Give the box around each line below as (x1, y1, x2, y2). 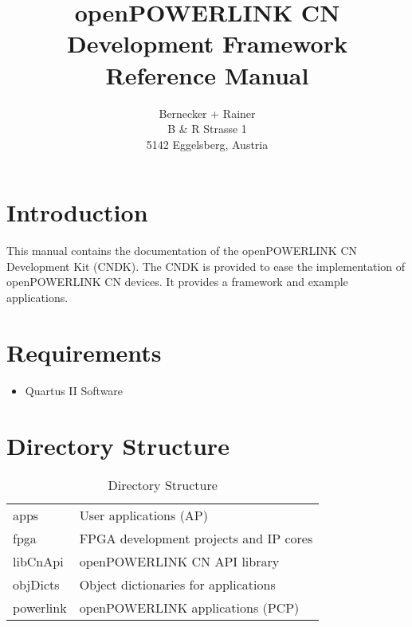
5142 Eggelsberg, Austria (146, 135, 269, 152)
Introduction (6, 196, 148, 229)
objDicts (13, 575, 60, 594)
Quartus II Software (25, 382, 124, 398)
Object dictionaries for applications (79, 575, 276, 594)
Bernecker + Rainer (159, 104, 256, 121)
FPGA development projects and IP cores (79, 529, 313, 548)
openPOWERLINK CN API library (79, 552, 280, 571)
